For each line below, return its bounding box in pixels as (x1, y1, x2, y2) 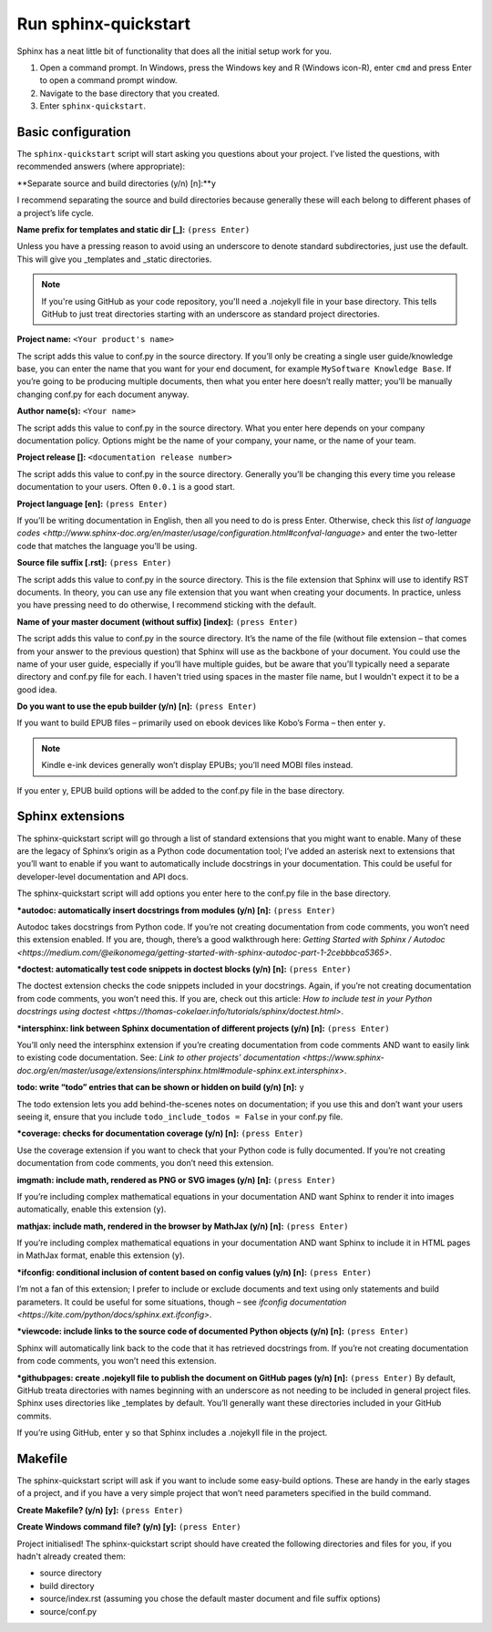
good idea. (16, 684, 58, 695)
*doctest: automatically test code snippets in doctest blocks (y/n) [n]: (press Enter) (16, 963, 352, 975)
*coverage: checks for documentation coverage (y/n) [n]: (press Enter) (16, 1128, 304, 1139)
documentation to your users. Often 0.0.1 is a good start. (16, 482, 236, 493)
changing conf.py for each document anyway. (16, 389, 190, 400)
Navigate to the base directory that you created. (39, 88, 220, 99)
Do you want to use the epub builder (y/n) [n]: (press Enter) (16, 701, 258, 712)
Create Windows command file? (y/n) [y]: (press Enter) (16, 1522, 241, 1533)
